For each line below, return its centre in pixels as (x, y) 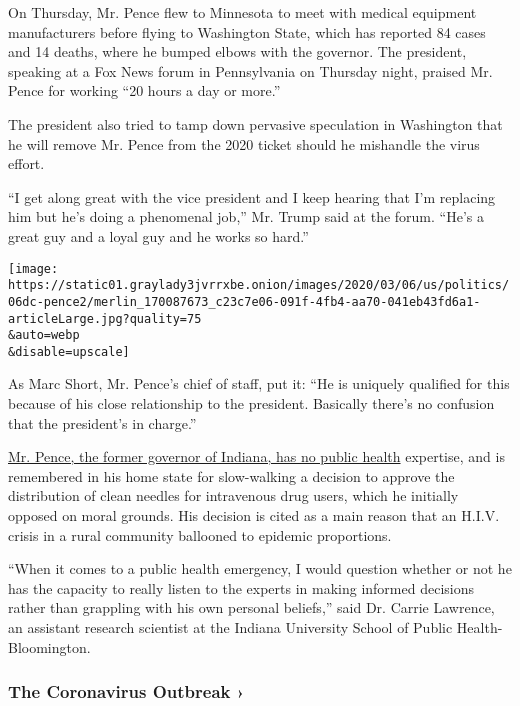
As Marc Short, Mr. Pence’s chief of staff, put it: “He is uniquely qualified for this (259, 383)
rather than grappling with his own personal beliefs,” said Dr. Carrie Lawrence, (251, 607)
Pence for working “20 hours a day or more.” (144, 90)
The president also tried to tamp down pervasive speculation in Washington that (255, 123)
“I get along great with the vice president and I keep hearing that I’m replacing (252, 196)
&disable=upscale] (69, 351)
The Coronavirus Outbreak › (126, 691)
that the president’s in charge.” (102, 422)
